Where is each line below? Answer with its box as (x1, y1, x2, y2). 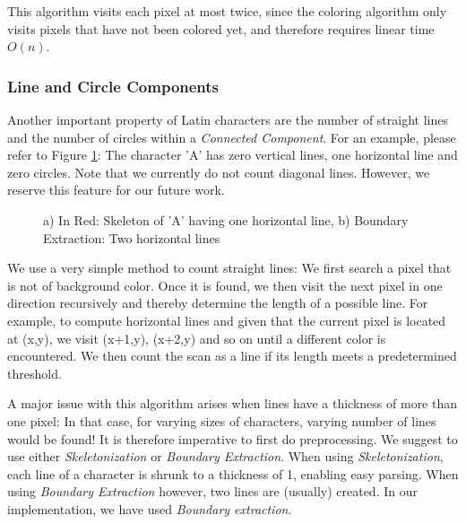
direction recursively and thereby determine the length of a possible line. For (7, 293, 428, 312)
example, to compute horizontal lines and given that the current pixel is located (7, 310, 446, 329)
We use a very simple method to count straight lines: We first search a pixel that (7, 258, 452, 277)
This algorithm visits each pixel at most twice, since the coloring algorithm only (7, 2, 447, 20)
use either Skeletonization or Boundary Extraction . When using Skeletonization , (7, 447, 444, 466)
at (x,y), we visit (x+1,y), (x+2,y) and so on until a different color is (7, 328, 386, 347)
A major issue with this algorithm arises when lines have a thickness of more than (7, 394, 458, 413)
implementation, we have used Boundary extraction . (7, 499, 292, 518)
